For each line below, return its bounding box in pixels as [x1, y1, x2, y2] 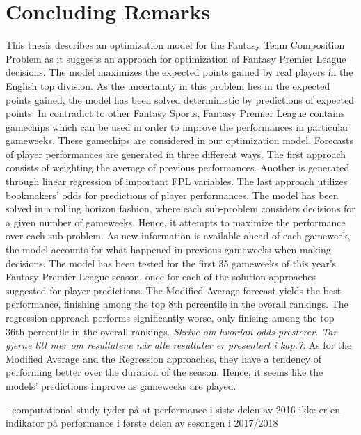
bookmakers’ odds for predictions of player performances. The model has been [6, 187, 339, 202]
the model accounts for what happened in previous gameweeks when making [6, 242, 331, 257]
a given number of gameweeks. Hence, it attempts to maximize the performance [6, 214, 346, 229]
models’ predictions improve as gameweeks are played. [6, 378, 236, 393]
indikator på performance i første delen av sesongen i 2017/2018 [6, 416, 278, 430]
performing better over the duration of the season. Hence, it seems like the [6, 365, 323, 379]
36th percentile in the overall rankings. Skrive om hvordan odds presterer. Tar [6, 324, 337, 338]
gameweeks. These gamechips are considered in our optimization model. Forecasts [6, 133, 354, 148]
